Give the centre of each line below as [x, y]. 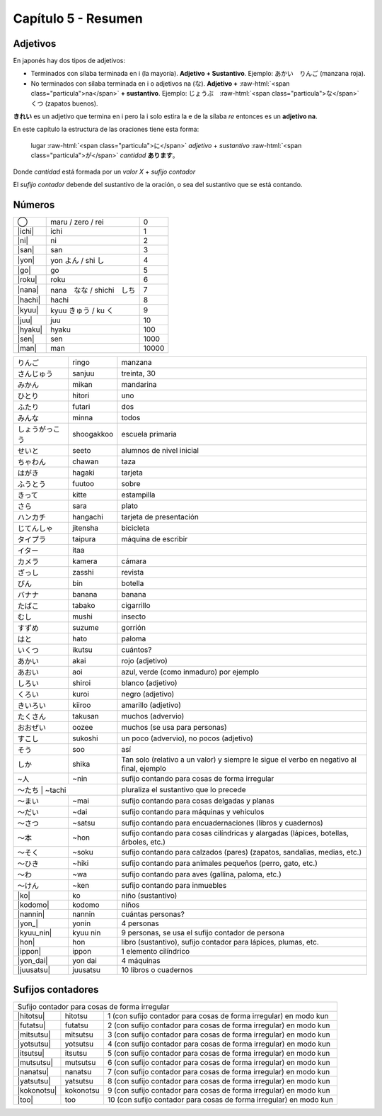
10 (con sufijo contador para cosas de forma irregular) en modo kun [220, 1100]
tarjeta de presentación [160, 517]
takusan [85, 716]
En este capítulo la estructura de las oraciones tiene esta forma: [106, 129]
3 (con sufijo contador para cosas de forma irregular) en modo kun [219, 1035]
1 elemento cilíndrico [156, 951]
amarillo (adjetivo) [151, 705]
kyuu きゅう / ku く [82, 310]
